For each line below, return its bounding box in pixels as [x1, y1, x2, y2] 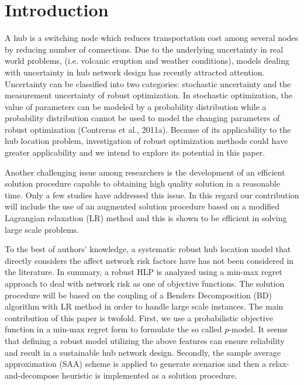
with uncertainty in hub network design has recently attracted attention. [5, 66, 265, 78]
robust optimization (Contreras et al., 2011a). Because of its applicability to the [5, 123, 291, 135]
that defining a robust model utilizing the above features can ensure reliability [5, 334, 285, 346]
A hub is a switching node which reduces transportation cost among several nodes [5, 32, 298, 44]
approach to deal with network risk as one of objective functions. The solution [5, 277, 285, 289]
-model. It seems [229, 323, 288, 335]
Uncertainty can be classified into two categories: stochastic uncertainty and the [5, 77, 291, 90]
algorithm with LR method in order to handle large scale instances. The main [5, 300, 284, 312]
